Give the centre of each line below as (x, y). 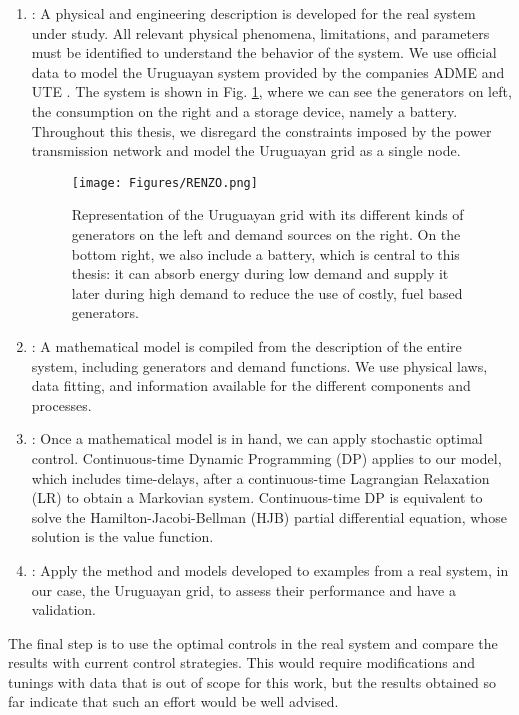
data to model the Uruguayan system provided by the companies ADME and (268, 71)
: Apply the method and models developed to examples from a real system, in (270, 569)
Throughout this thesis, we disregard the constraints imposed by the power (261, 130)
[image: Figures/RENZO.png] (164, 182)
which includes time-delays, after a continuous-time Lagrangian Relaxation (260, 477)
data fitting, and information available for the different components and (251, 385)
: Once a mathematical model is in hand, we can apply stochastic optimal (257, 438)
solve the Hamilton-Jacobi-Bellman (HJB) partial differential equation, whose (269, 516)
